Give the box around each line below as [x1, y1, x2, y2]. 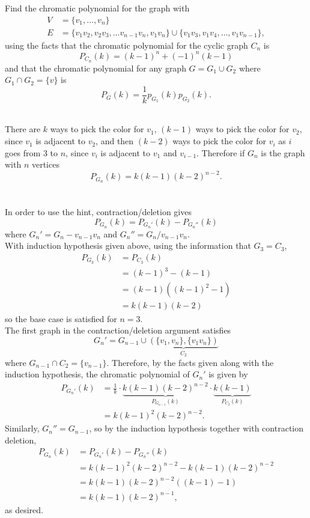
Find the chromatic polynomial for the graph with [5, 2, 190, 14]
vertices [31, 158, 59, 171]
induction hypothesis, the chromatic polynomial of [5, 368, 190, 380]
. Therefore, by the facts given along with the [106, 356, 274, 368]
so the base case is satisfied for [5, 312, 117, 325]
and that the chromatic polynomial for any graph [5, 61, 186, 74]
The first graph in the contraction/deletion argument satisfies [5, 324, 231, 337]
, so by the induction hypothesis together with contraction [89, 422, 304, 434]
